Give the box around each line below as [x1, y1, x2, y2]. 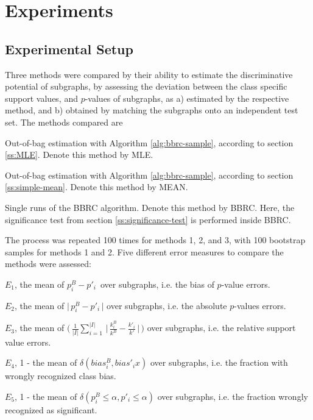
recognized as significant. [5, 403, 97, 416]
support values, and [5, 91, 78, 104]
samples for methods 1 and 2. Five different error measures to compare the [5, 245, 284, 258]
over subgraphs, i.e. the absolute [107, 299, 227, 311]
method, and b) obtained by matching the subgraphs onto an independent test [5, 104, 298, 116]
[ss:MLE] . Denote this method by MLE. [5, 148, 153, 161]
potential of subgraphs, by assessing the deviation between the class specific [5, 80, 287, 93]
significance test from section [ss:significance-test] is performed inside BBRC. [5, 213, 291, 226]
